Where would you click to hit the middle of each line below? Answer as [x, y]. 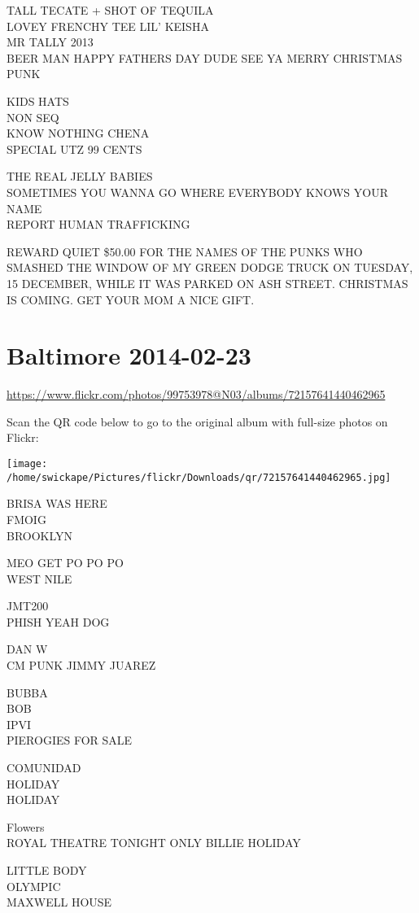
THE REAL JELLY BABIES [80, 176]
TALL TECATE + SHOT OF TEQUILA [110, 10]
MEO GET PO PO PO [65, 563]
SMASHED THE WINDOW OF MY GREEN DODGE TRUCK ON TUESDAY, [210, 267]
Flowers [26, 826]
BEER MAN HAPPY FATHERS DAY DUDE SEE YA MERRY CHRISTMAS [205, 57]
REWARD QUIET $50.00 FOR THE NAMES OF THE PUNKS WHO [185, 251]
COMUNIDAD [44, 768]
